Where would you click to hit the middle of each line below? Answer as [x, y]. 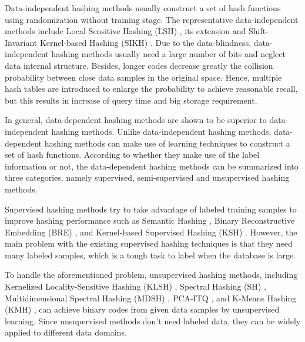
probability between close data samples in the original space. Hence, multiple [143, 77]
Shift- [258, 31]
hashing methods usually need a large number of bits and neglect [168, 54]
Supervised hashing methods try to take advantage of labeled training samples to [151, 209]
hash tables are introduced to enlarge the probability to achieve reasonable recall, [151, 89]
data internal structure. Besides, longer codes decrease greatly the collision [139, 65]
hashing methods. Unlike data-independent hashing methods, [161, 131]
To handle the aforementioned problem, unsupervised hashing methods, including [151, 275]
